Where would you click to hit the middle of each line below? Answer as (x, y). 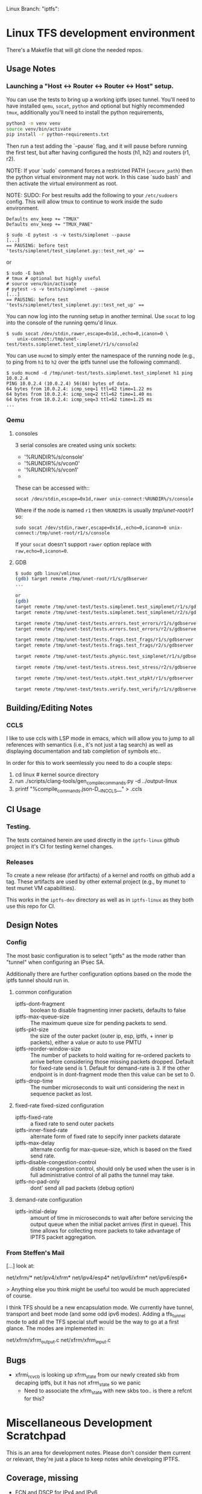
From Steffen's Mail (36, 1253)
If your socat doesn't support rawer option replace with (83, 544)
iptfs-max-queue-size (42, 1017)
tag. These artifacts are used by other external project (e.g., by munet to (96, 881)
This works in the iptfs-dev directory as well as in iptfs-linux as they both (100, 899)
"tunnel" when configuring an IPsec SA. (55, 962)
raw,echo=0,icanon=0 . (41, 551)
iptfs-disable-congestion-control (55, 1162)
